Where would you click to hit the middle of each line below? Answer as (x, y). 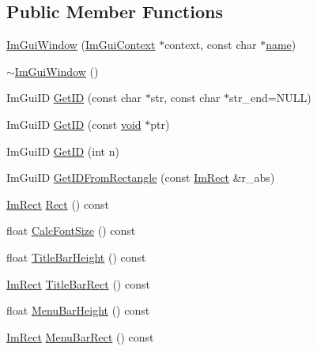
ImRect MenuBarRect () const (80, 336)
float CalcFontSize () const (71, 230)
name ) (281, 45)
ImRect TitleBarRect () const (78, 283)
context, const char (211, 45)
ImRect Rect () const (58, 204)
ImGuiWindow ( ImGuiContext (81, 45)
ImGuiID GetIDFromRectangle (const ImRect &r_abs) (141, 177)
